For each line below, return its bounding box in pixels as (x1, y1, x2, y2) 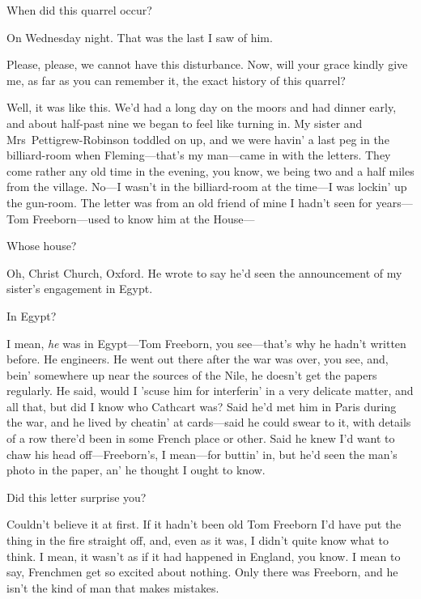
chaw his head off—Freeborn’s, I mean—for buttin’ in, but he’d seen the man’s (6, 445, 398, 462)
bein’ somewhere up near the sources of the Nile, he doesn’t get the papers (6, 366, 377, 383)
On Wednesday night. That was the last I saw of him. (6, 28, 273, 45)
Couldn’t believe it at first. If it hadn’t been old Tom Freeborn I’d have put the (6, 516, 402, 533)
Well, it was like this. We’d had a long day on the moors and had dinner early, (6, 99, 397, 116)
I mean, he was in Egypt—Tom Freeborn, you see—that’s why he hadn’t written (6, 334, 406, 351)
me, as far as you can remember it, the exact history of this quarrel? (6, 71, 346, 88)
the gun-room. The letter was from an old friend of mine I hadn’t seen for (6, 193, 372, 210)
